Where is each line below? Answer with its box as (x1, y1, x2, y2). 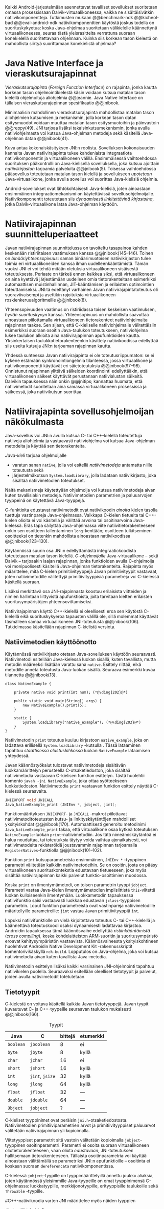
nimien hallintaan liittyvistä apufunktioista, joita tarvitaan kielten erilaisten (5, 593, 153, 599)
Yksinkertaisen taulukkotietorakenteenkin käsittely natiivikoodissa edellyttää (5, 337, 159, 343)
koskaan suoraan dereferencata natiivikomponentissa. (5, 1163, 115, 1169)
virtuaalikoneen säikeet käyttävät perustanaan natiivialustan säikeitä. (5, 373, 143, 379)
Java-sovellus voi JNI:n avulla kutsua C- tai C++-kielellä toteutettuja (5, 432, 142, 438)
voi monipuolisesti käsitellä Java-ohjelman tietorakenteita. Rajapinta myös (5, 563, 154, 569)
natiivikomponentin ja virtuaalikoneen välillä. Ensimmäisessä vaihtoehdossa (5, 155, 157, 161)
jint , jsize (30, 1073, 55, 1080)
